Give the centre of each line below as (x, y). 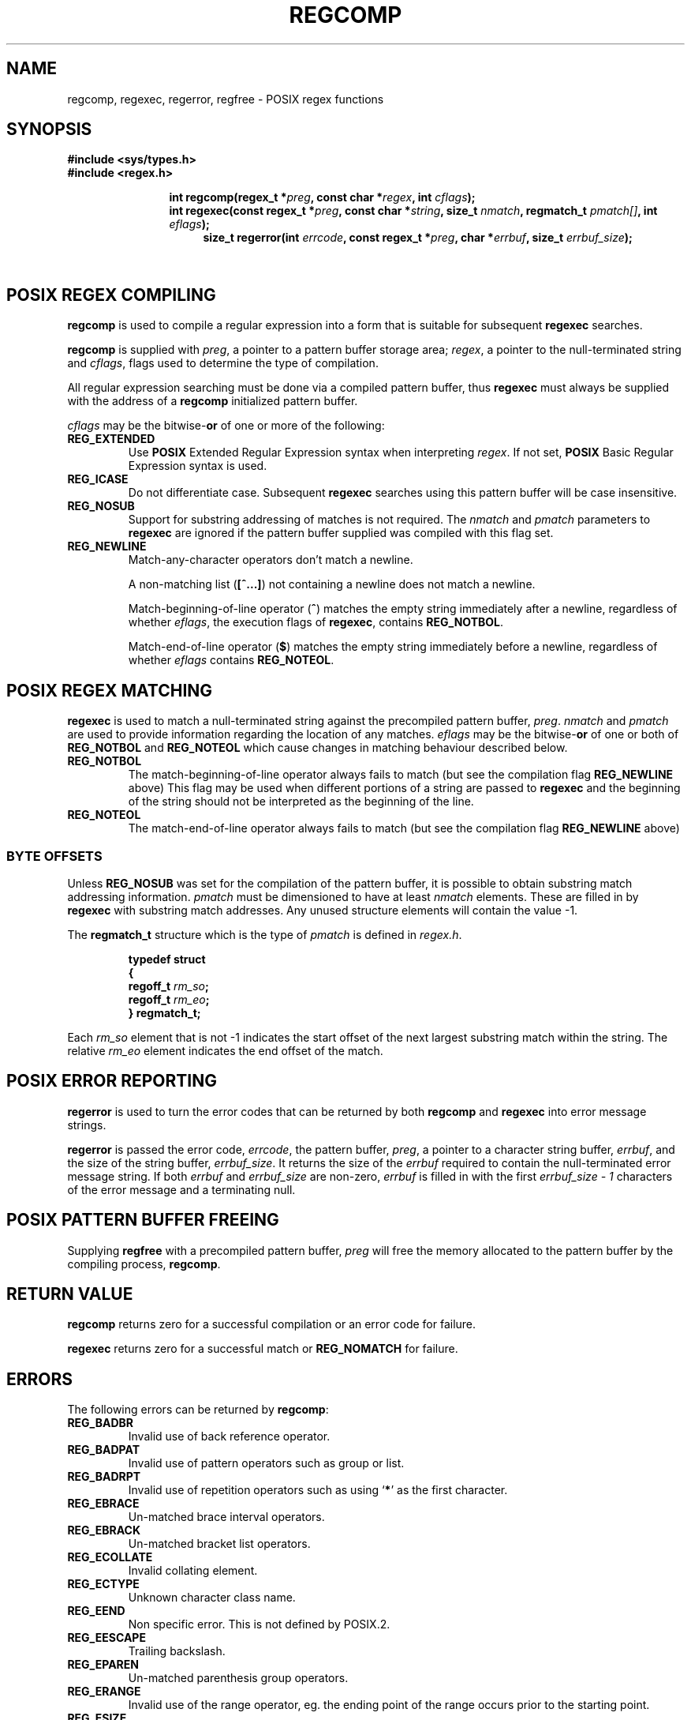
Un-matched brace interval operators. (226, 1517)
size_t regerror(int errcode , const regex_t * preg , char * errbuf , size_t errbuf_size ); (418, 238)
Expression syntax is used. (198, 466)
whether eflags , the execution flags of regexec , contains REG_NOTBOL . (316, 622)
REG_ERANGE (104, 1692)
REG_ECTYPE (103, 1584)
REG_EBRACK (104, 1530)
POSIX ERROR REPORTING (112, 1081)
